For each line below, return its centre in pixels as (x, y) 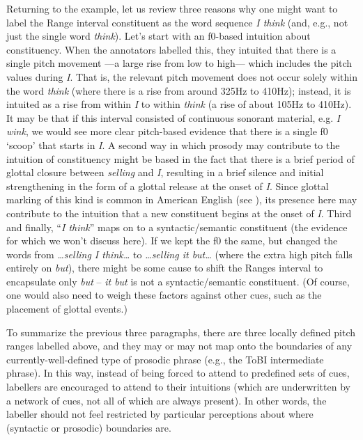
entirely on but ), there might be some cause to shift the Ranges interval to (165, 268)
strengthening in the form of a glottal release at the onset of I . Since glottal (168, 186)
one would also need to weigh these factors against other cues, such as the (164, 295)
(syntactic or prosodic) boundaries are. (89, 427)
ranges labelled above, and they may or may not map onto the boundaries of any (179, 346)
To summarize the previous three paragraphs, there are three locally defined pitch (181, 332)
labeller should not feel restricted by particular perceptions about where (160, 414)
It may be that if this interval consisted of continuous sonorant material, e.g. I (173, 117)
